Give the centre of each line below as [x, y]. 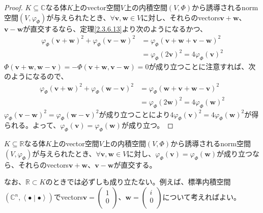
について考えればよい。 [202, 197]
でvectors [68, 197]
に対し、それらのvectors [181, 17]
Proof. [13, 7]
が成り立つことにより [135, 114]
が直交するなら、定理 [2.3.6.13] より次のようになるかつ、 [115, 28]
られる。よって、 [32, 125]
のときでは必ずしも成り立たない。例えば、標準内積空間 [138, 182]
